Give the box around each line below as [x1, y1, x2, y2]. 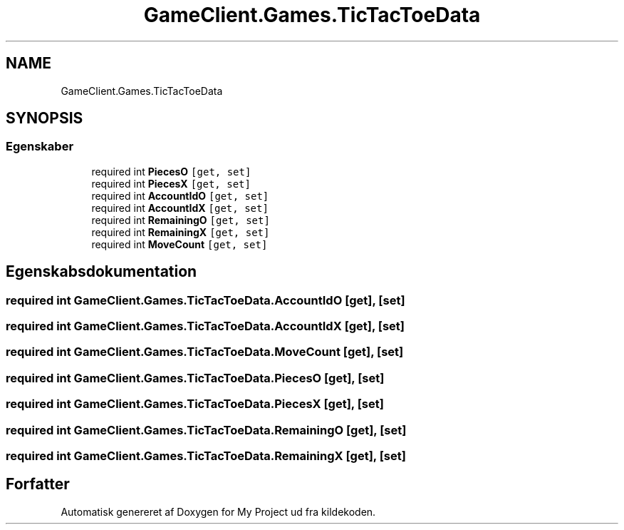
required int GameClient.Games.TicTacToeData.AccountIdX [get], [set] [6, 319, 405, 334]
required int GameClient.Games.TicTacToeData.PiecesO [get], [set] [6, 370, 385, 385]
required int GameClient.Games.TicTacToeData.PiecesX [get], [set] [6, 397, 384, 412]
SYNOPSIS [6, 109, 83, 128]
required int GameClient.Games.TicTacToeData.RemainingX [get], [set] [6, 448, 406, 463]
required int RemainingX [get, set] [91, 225, 270, 238]
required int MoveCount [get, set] [91, 238, 268, 250]
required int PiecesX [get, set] [91, 177, 251, 190]
